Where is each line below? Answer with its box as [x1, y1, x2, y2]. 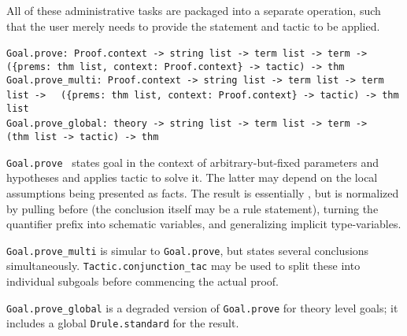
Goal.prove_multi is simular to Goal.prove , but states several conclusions [6, 242, 369, 258]
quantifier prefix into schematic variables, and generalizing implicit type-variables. [6, 216, 401, 232]
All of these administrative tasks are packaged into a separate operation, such [6, 2, 381, 18]
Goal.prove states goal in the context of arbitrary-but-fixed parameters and [6, 153, 379, 170]
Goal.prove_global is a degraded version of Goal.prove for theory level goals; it [6, 299, 398, 316]
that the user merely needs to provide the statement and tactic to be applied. [6, 17, 380, 34]
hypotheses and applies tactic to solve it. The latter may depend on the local [6, 169, 378, 186]
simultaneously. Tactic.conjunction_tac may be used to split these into [6, 257, 361, 274]
